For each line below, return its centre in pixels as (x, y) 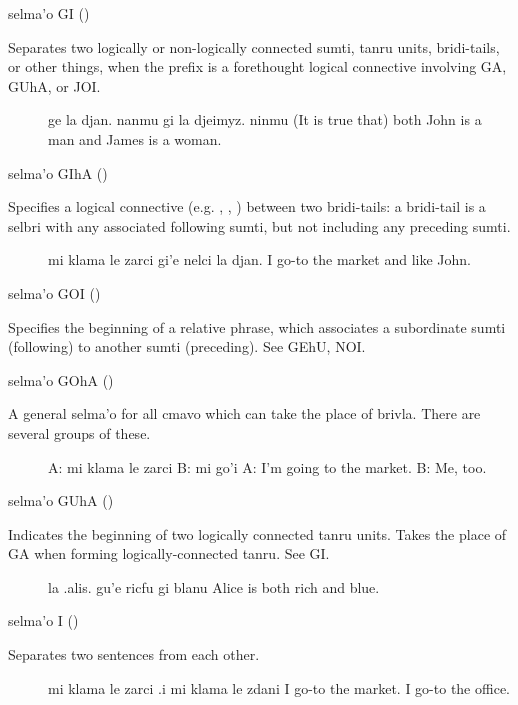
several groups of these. (79, 432)
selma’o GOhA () (61, 379)
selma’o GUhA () (61, 500)
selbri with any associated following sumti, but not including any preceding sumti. (259, 225)
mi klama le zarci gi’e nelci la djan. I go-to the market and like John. (259, 259)
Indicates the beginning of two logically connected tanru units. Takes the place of (257, 533)
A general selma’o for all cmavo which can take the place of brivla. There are (244, 413)
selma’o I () (43, 620)
